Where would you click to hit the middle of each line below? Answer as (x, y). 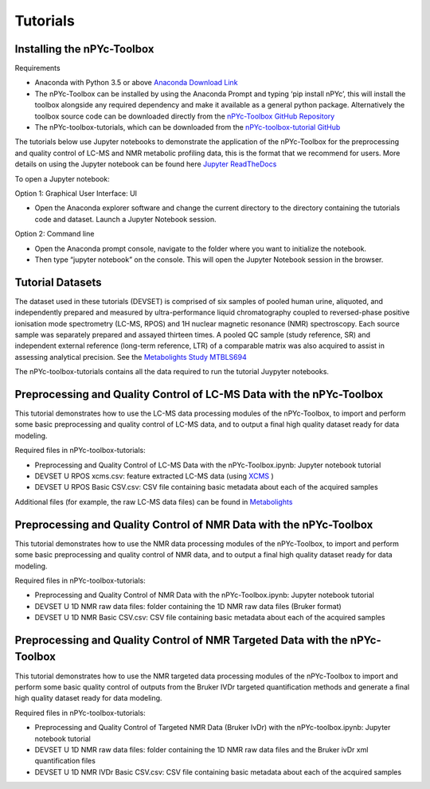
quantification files (65, 761)
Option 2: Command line (55, 234)
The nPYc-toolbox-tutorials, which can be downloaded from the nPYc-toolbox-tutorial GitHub (188, 127)
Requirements (37, 68)
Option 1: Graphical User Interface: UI (76, 193)
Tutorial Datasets (59, 282)
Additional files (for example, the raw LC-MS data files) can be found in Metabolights (154, 502)
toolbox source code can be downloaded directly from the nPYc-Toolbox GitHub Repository (185, 116)
